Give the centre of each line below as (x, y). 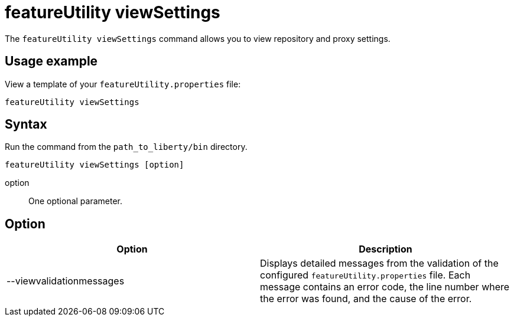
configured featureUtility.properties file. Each (365, 275)
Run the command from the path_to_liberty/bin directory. (126, 147)
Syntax (26, 125)
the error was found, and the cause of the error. (366, 299)
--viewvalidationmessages (66, 281)
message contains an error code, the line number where (385, 287)
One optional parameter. (76, 201)
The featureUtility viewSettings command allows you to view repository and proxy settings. (198, 38)
